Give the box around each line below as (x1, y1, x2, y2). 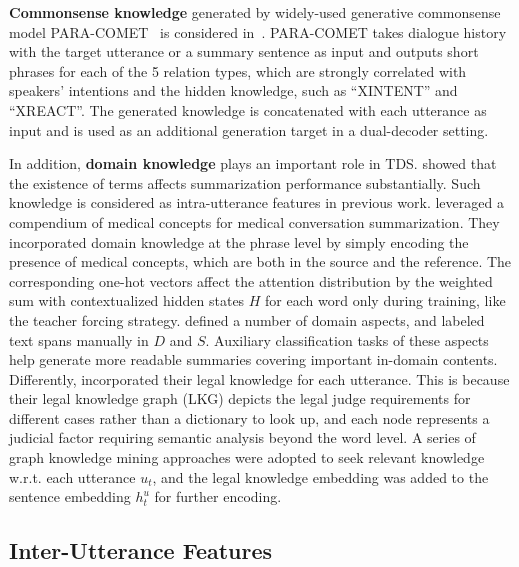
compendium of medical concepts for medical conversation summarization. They (9, 211, 500, 232)
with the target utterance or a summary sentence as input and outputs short (9, 41, 479, 62)
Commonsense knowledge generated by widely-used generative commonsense (9, 2, 501, 22)
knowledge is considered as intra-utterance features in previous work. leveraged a (9, 192, 504, 213)
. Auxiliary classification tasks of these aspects (205, 329, 489, 350)
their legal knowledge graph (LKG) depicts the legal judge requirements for (9, 388, 471, 409)
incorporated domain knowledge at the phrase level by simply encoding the (9, 231, 469, 252)
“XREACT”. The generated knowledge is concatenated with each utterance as (9, 99, 487, 120)
